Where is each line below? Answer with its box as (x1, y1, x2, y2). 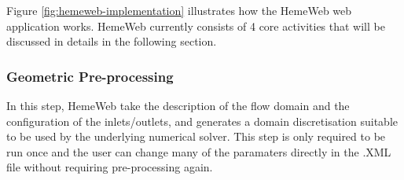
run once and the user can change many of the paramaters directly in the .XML (6, 143, 391, 160)
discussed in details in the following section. (6, 33, 217, 50)
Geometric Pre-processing (6, 66, 174, 86)
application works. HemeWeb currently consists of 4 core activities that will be (6, 17, 385, 34)
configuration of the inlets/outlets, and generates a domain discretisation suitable (6, 112, 398, 129)
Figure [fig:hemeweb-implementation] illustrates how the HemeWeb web (6, 2, 352, 18)
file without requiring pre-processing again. (6, 159, 213, 175)
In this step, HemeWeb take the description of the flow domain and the (6, 97, 350, 113)
